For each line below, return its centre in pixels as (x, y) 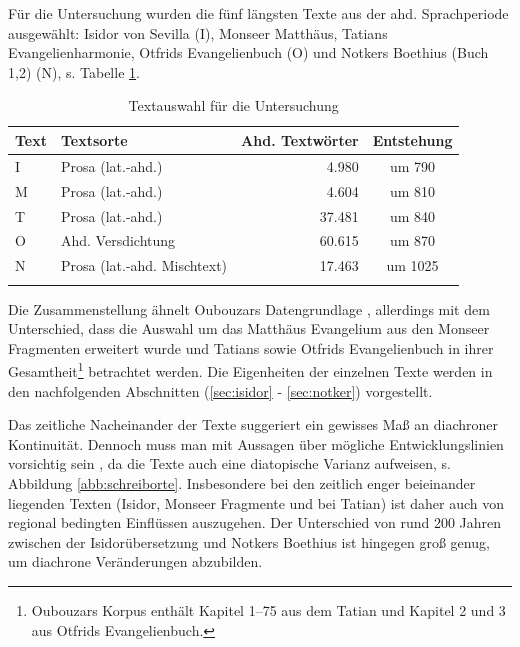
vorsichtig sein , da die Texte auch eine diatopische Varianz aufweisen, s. (229, 463)
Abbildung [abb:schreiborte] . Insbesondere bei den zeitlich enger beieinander (242, 482)
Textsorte (94, 139)
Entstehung (412, 139)
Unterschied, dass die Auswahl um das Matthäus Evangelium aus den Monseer (249, 328)
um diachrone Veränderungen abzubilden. (135, 561)
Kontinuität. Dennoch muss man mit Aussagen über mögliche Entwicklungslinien (256, 443)
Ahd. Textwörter (300, 139)
